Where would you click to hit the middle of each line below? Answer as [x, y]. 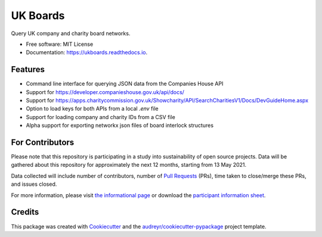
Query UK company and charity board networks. [71, 33]
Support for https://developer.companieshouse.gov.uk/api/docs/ [105, 92]
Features [28, 69]
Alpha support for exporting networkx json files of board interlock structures [120, 126]
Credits [25, 212]
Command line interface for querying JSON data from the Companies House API [125, 84]
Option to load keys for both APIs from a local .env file [92, 109]
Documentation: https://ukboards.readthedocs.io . [87, 52]
